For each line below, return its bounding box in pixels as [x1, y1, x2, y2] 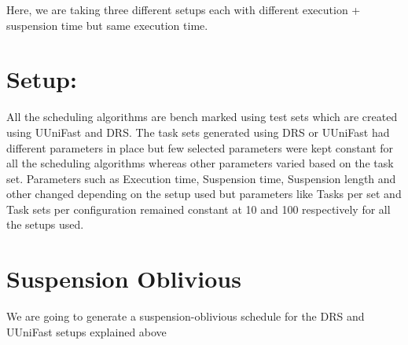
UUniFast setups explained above [6, 323, 167, 339]
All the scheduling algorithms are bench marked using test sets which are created [6, 108, 398, 125]
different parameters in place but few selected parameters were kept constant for [6, 139, 394, 156]
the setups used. [6, 216, 84, 233]
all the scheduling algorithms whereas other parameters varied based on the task [6, 155, 394, 171]
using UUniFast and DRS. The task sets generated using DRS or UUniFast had [6, 123, 390, 140]
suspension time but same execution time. [6, 17, 208, 33]
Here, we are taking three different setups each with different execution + [6, 2, 361, 17]
